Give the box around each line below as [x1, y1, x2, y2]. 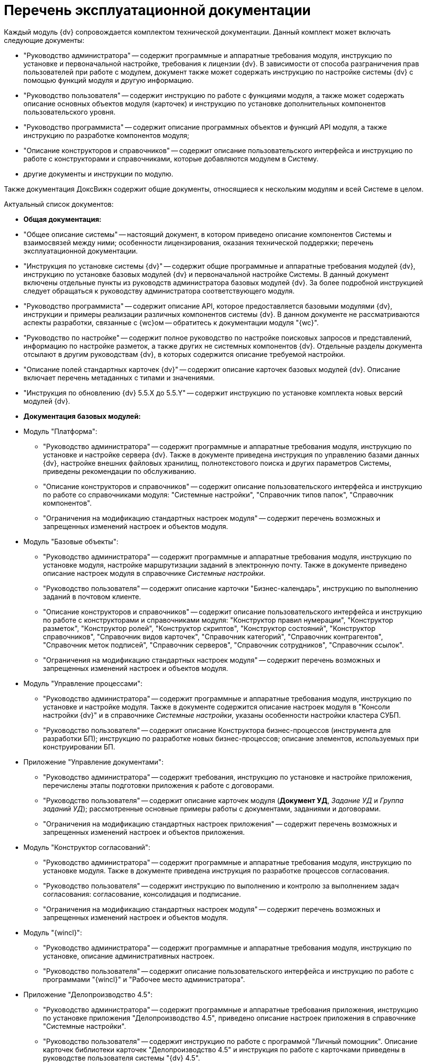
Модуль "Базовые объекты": [23, 537, 119, 546]
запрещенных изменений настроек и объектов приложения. [43, 827, 245, 836]
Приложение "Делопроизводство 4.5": [23, 990, 153, 999]
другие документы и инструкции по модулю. [23, 169, 174, 178]
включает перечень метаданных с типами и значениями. [23, 373, 215, 382]
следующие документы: [4, 36, 84, 44]
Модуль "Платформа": [23, 427, 98, 435]
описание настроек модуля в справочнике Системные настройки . [43, 569, 265, 577]
